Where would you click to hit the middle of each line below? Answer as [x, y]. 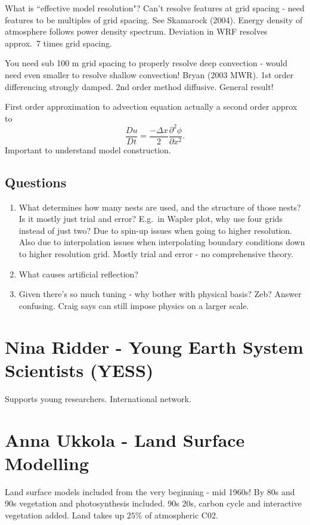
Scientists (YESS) [79, 370]
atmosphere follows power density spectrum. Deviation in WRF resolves [136, 31]
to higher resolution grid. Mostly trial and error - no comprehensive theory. [156, 254]
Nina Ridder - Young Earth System [154, 346]
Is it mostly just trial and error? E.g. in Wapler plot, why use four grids [151, 219]
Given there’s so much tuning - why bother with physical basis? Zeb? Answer [160, 294]
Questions [36, 182]
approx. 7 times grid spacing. [58, 43]
